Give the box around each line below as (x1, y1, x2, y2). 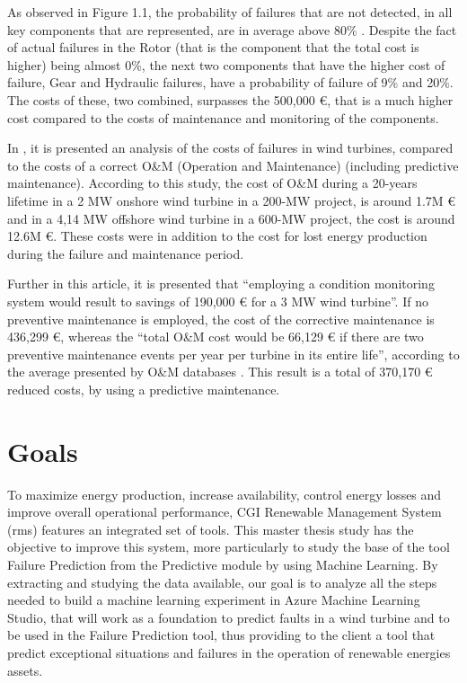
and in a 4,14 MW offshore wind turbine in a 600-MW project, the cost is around (7, 208, 455, 227)
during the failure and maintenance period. (7, 244, 244, 262)
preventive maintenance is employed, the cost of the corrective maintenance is (7, 309, 435, 328)
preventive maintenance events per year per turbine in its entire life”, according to (7, 344, 460, 363)
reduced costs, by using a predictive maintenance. (7, 379, 280, 398)
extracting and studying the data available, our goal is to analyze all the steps (7, 572, 437, 591)
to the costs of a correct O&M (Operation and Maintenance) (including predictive (7, 155, 459, 174)
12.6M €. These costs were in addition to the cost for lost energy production (7, 226, 427, 245)
